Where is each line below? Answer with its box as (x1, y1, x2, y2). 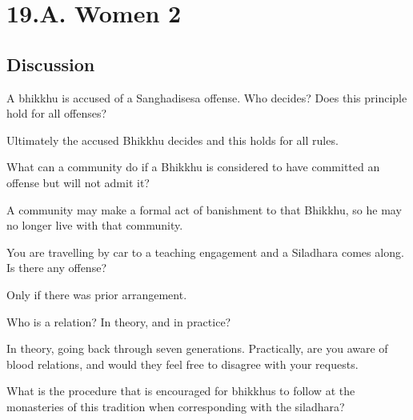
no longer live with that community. (6, 217, 183, 234)
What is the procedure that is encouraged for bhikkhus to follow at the (6, 382, 355, 399)
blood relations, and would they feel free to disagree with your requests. (6, 355, 359, 372)
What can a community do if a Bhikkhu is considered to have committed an (6, 158, 380, 175)
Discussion (6, 51, 95, 76)
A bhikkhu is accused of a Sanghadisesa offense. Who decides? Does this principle (6, 89, 407, 106)
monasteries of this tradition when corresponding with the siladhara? (6, 398, 345, 414)
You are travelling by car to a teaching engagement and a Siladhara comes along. (6, 243, 404, 260)
